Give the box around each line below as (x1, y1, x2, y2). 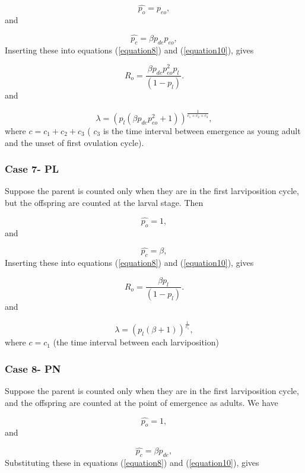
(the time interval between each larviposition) (53, 336, 219, 348)
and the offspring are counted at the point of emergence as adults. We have (5, 396, 278, 408)
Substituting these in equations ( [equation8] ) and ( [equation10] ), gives (5, 456, 259, 468)
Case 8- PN (5, 361, 61, 376)
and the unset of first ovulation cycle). (5, 136, 144, 148)
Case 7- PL (5, 161, 59, 176)
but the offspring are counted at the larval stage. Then (5, 196, 204, 208)
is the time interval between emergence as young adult (103, 124, 301, 136)
